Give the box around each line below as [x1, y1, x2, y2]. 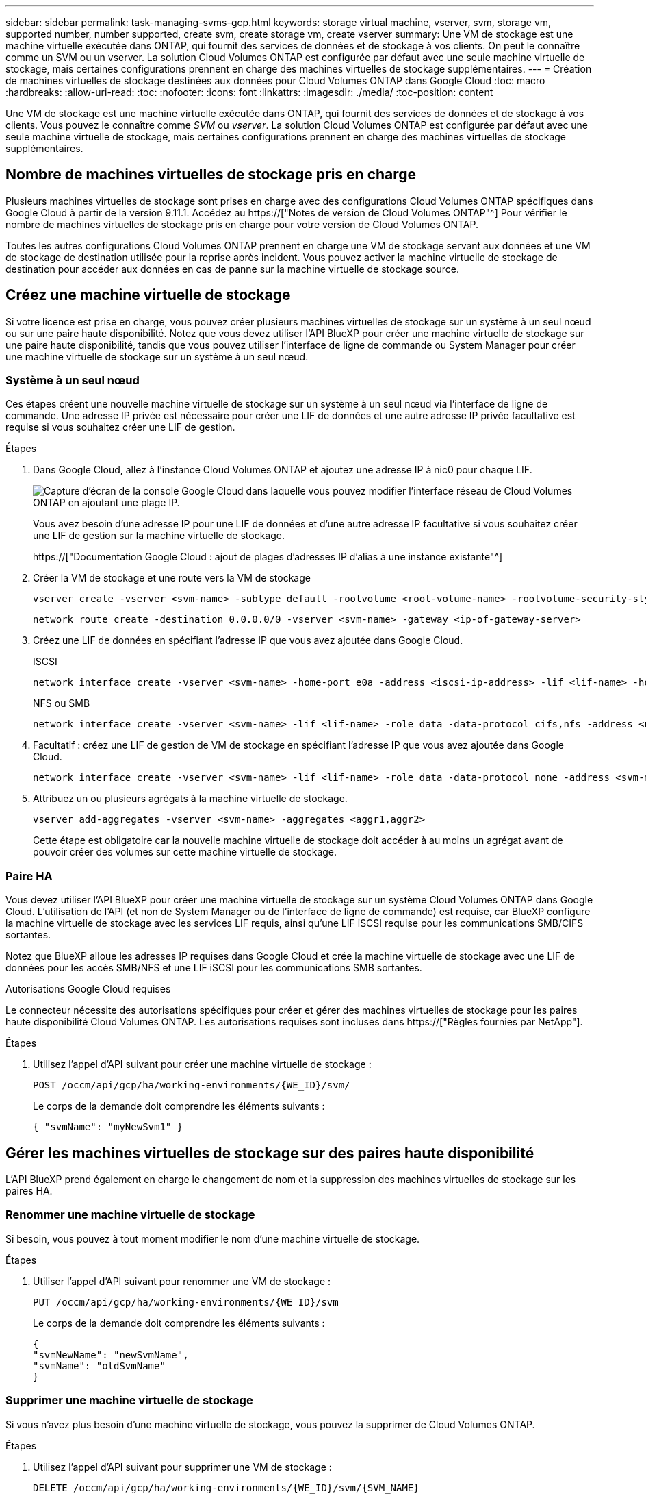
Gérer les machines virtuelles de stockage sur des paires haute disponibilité [5, 1144, 534, 1162]
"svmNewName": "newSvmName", [33, 1349, 189, 1360]
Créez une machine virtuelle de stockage [5, 286, 291, 304]
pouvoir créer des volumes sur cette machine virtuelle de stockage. [33, 846, 337, 858]
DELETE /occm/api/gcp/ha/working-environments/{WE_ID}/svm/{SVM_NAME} [33, 1482, 419, 1493]
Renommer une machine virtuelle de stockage [5, 1208, 255, 1222]
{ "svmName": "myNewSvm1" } [33, 1121, 183, 1133]
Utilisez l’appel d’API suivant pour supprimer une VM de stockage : [33, 1460, 332, 1473]
